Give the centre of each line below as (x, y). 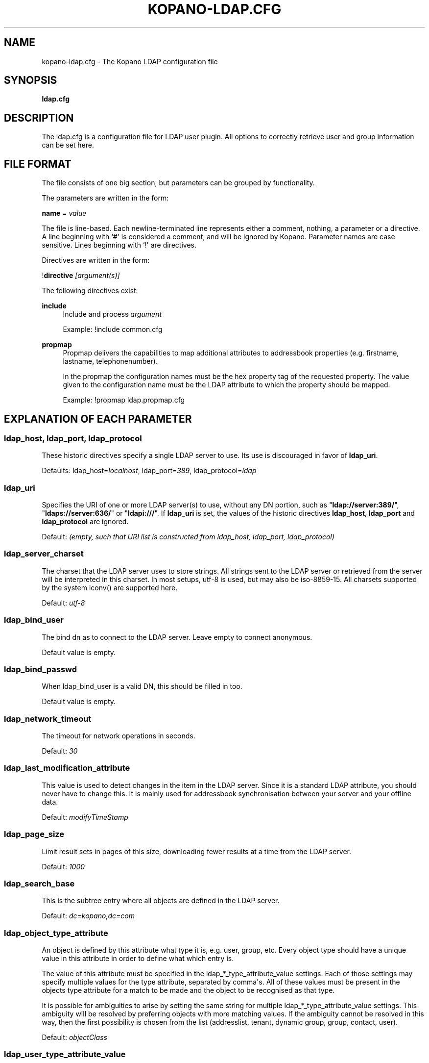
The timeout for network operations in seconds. (119, 736)
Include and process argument (112, 314)
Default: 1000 (63, 866)
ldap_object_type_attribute (56, 933)
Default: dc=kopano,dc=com (88, 916)
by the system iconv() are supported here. (110, 587)
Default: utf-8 (63, 603)
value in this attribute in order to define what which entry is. (138, 959)
